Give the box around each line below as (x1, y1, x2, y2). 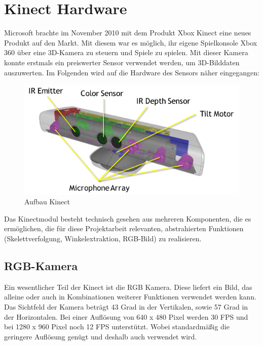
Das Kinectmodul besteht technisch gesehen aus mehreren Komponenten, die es (4, 213, 251, 224)
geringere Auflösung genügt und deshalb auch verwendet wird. (4, 331, 197, 341)
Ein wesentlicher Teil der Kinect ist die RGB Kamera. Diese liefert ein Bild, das (4, 281, 252, 292)
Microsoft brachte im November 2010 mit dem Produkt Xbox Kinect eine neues (4, 27, 251, 38)
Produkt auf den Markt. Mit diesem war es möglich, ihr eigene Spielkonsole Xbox (4, 37, 257, 48)
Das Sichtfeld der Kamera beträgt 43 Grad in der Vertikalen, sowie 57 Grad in (4, 301, 248, 312)
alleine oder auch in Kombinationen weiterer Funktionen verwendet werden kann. (4, 291, 256, 302)
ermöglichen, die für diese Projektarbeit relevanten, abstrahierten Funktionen (4, 223, 244, 234)
